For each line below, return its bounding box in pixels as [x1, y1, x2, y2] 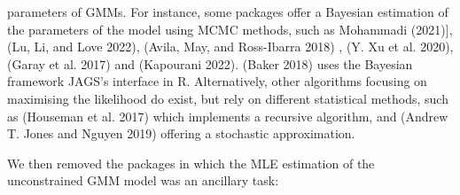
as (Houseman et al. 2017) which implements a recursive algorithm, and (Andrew [7, 106, 448, 125]
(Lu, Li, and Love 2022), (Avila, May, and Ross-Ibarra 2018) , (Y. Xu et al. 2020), [7, 37, 454, 56]
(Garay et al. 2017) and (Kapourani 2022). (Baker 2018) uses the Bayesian [7, 54, 413, 73]
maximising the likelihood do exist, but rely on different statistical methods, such [7, 89, 448, 107]
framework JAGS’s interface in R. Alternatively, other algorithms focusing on [7, 72, 427, 90]
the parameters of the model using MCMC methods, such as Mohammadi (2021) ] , [7, 19, 453, 38]
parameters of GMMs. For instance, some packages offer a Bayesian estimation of [7, 3, 448, 20]
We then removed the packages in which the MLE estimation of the [7, 153, 375, 172]
